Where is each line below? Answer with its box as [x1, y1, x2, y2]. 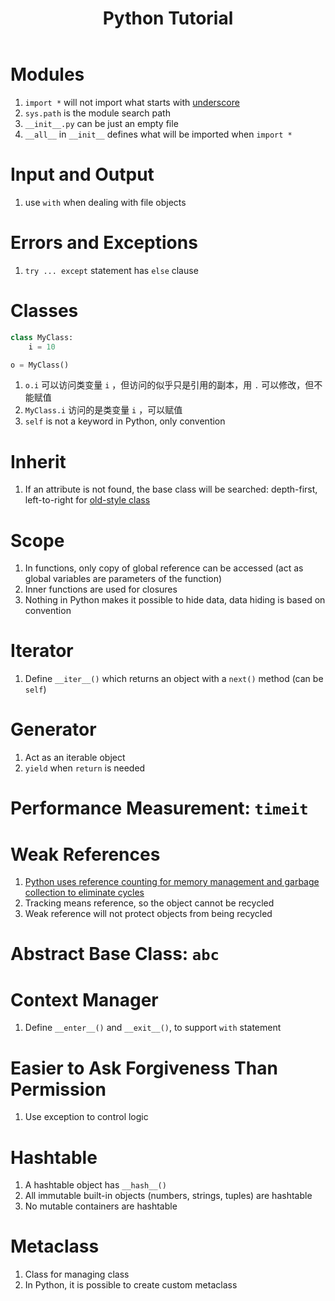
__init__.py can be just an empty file [24, 117, 179, 129]
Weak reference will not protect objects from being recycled [24, 908, 273, 920]
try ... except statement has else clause [24, 264, 199, 276]
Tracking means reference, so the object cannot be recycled [24, 897, 275, 909]
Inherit [10, 450, 67, 473]
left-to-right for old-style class [24, 494, 151, 506]
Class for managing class [24, 1268, 130, 1281]
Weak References [10, 843, 161, 866]
